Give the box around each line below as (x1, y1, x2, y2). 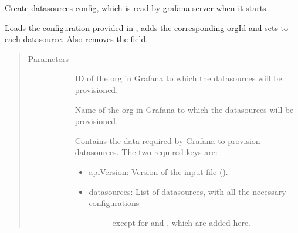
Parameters (28, 52, 69, 64)
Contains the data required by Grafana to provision (74, 134, 260, 146)
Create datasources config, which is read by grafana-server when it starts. (5, 2, 269, 13)
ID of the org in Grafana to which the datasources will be (74, 72, 282, 84)
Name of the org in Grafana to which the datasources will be (74, 103, 294, 115)
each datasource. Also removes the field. (5, 33, 148, 45)
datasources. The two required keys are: (74, 146, 218, 158)
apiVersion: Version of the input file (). (89, 165, 228, 177)
